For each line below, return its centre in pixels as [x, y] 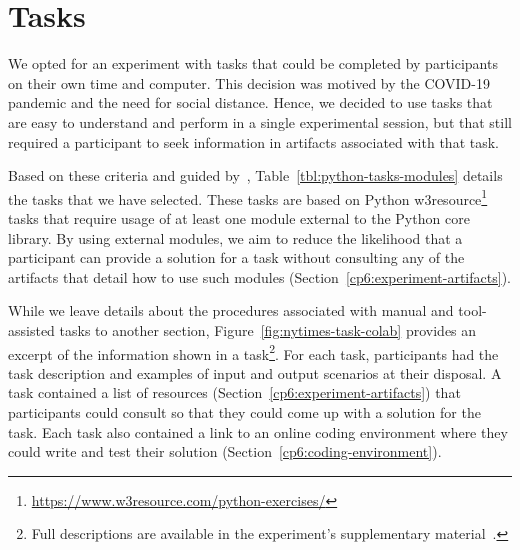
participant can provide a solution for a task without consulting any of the [236, 257]
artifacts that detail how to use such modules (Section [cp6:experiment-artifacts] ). [259, 276]
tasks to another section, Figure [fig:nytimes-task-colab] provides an [268, 329]
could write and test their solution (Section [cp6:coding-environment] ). [225, 451]
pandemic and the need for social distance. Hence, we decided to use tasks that [250, 102]
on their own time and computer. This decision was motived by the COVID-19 [249, 82]
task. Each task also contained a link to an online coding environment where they [258, 431]
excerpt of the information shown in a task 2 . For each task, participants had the [253, 352]
